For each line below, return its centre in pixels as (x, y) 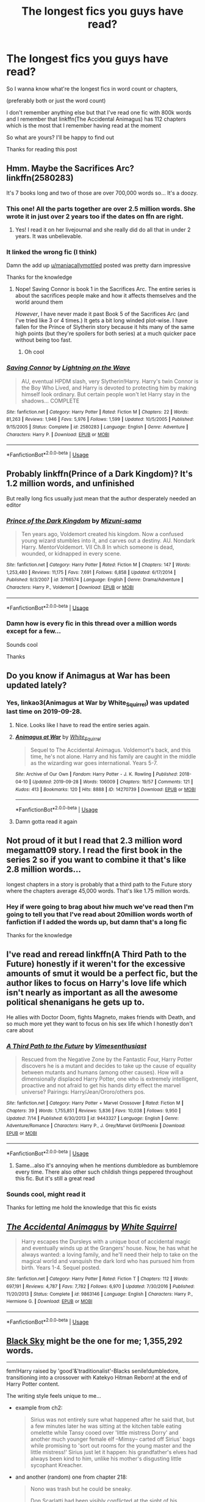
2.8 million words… (44, 870)
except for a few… (34, 631)
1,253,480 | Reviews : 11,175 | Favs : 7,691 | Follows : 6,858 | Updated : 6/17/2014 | (91, 572)
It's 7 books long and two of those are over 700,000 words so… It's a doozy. (102, 193)
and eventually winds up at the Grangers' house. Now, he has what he (109, 1248)
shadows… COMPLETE (50, 401)
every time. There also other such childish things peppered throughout (104, 1172)
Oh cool (34, 352)
